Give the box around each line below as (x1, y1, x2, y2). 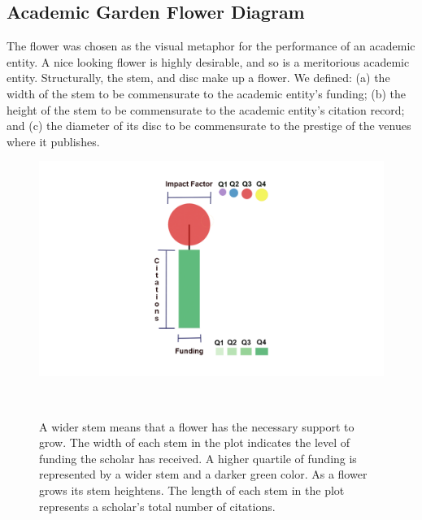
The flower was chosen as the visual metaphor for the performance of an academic (7, 37, 415, 54)
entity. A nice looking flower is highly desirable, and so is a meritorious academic (7, 53, 410, 70)
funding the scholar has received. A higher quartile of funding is (39, 449, 357, 466)
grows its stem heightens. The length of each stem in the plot (39, 481, 345, 498)
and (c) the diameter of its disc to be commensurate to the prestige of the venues (7, 117, 411, 134)
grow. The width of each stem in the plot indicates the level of (39, 434, 350, 451)
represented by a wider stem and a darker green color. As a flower (39, 466, 368, 483)
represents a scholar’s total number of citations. (39, 497, 276, 514)
